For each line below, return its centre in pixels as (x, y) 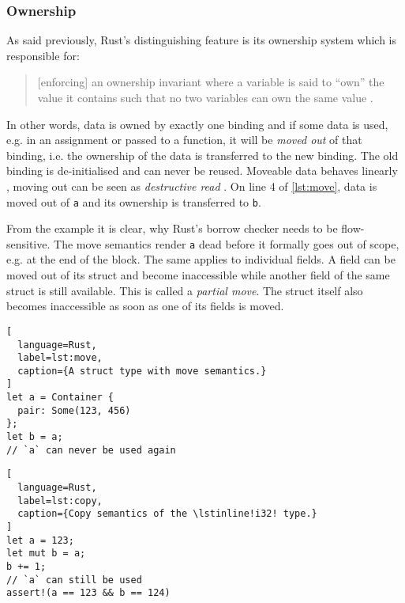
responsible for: (43, 55)
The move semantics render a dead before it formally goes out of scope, (227, 243)
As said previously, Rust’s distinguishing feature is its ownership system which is (202, 40)
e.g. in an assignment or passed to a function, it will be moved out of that (184, 140)
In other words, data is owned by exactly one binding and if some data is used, (197, 124)
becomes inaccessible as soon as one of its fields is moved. (145, 306)
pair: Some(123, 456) (74, 410)
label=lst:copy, (60, 501)
